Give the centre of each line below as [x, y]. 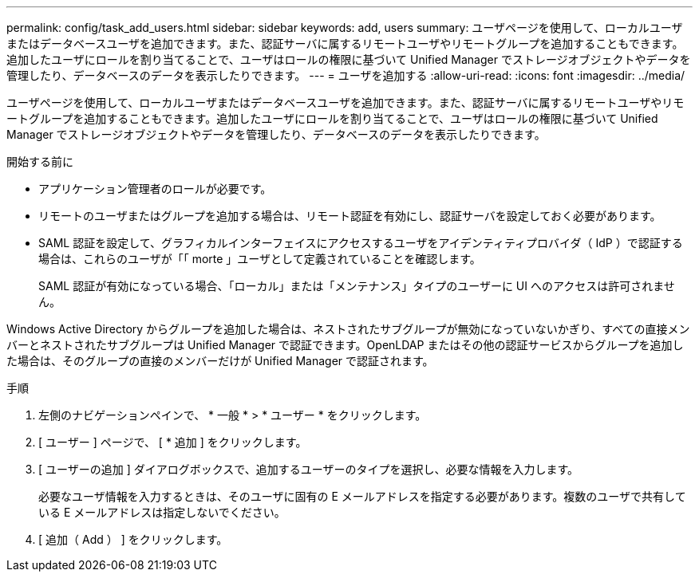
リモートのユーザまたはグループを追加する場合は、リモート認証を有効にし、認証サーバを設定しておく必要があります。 [350, 216]
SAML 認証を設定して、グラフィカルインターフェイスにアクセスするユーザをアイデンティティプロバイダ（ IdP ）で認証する [361, 243]
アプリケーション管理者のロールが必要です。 [155, 189]
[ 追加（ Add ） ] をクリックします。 [133, 539]
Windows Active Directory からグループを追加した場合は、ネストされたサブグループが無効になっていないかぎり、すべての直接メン [348, 329]
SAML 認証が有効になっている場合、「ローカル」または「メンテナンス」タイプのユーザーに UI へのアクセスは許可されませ [357, 286]
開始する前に [40, 161]
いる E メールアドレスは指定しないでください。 [162, 512]
